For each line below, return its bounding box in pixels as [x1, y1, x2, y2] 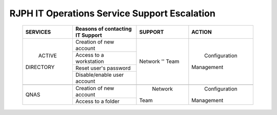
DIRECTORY [25, 64, 55, 71]
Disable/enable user [75, 71, 124, 78]
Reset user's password [75, 64, 131, 72]
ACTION [191, 28, 212, 35]
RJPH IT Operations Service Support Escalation [9, 8, 215, 19]
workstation [75, 58, 105, 65]
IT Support [75, 31, 102, 38]
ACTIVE [38, 52, 57, 59]
